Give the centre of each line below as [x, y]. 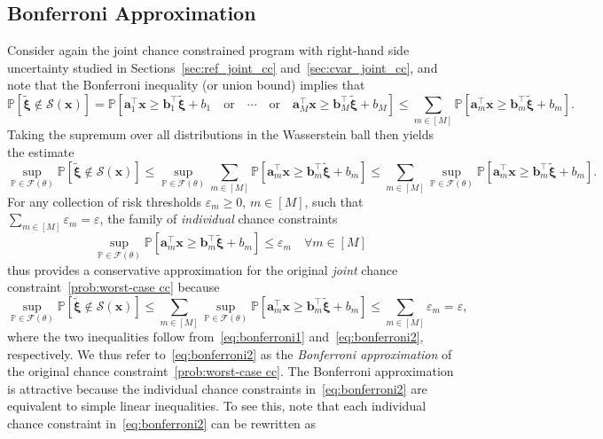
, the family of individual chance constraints [219, 219]
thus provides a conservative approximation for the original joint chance [203, 269]
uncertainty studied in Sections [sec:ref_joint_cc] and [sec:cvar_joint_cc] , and [223, 67]
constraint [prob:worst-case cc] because [114, 287]
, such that [334, 201]
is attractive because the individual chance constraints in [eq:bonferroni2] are [217, 388]
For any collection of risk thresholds [105, 201]
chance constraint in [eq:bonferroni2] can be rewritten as [162, 423]
